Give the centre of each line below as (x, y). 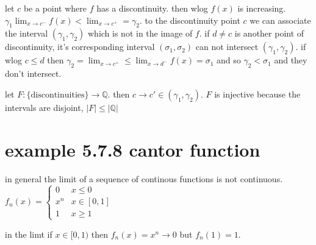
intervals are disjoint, (44, 107)
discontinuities (58, 95)
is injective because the (257, 94)
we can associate (280, 20)
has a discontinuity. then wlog (152, 8)
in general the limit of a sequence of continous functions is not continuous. (144, 178)
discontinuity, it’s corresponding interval (80, 47)
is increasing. (262, 8)
